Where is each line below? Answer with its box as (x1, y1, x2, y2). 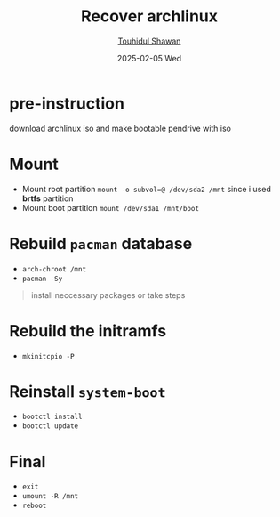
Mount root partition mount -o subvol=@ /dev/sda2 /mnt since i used (21, 183, 271, 194)
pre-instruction (9, 93, 124, 113)
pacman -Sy (21, 274, 63, 283)
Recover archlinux (80, 6, 219, 27)
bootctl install (21, 412, 83, 422)
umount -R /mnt (21, 492, 79, 501)
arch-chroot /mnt (21, 264, 87, 273)
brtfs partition (21, 193, 74, 204)
